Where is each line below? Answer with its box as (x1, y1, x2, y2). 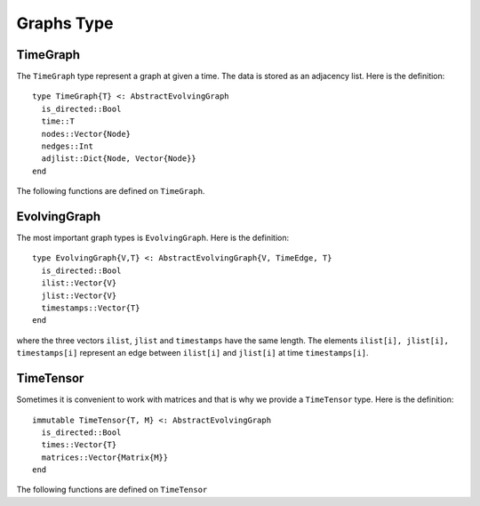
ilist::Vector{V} (41, 278, 117, 288)
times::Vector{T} (41, 440, 117, 450)
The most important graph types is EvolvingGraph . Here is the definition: (16, 232, 289, 244)
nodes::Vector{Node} (41, 129, 132, 139)
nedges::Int (41, 141, 93, 151)
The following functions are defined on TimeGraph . (16, 186, 205, 197)
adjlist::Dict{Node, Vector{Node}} (41, 154, 197, 164)
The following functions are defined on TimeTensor (16, 485, 208, 495)
